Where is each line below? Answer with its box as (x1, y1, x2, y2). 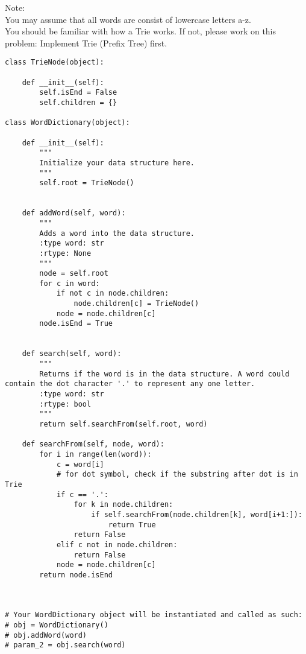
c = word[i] (56, 460, 104, 469)
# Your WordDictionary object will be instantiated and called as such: (5, 611, 302, 620)
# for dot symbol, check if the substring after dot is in (56, 470, 298, 479)
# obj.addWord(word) (5, 630, 87, 640)
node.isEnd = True (39, 319, 113, 328)
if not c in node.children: (56, 289, 169, 298)
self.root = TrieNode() (39, 179, 134, 188)
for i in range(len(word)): (39, 449, 152, 459)
